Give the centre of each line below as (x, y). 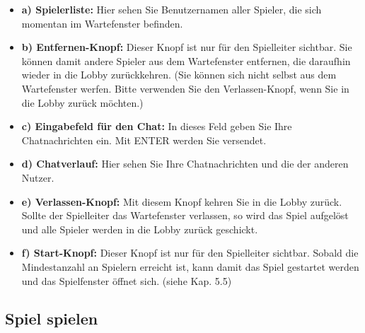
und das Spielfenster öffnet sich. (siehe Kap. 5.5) (127, 280)
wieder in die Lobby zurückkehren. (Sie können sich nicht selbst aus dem (179, 75)
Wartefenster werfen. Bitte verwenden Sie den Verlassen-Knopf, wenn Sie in (185, 88)
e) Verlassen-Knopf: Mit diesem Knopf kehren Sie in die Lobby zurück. (182, 201)
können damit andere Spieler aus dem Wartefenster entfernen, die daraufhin (186, 60)
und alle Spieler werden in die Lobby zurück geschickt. (140, 229)
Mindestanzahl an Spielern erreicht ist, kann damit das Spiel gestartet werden (190, 266)
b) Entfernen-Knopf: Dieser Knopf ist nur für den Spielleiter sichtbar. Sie (187, 47)
